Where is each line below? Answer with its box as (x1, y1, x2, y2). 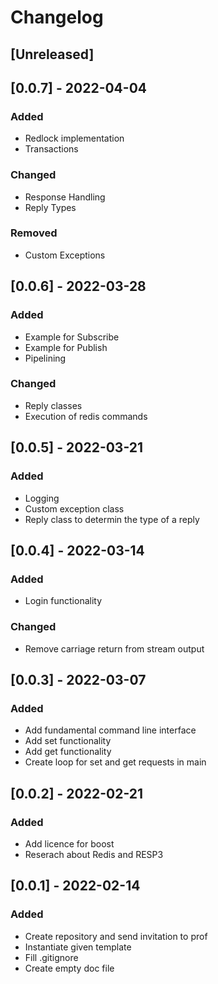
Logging (24, 492, 60, 504)
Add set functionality (24, 735, 112, 747)
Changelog (10, 6, 104, 29)
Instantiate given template (24, 941, 132, 953)
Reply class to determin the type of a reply (24, 513, 200, 525)
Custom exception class (24, 502, 125, 515)
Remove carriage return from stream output (24, 642, 205, 655)
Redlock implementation (24, 132, 125, 145)
